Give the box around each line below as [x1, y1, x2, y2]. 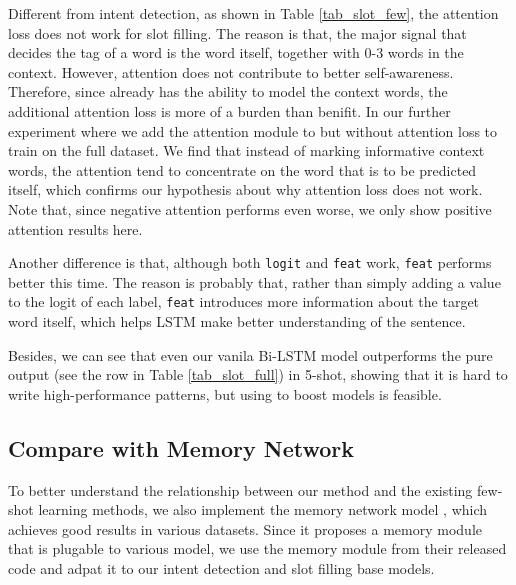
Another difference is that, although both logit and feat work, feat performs [8, 252, 492, 273]
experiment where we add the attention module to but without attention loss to [8, 120, 498, 141]
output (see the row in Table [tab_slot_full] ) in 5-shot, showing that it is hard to [8, 364, 508, 385]
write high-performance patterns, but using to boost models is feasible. [8, 383, 442, 404]
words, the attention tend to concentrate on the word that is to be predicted [8, 159, 477, 180]
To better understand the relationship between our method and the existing [8, 479, 473, 500]
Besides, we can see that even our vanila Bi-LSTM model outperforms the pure [8, 344, 493, 365]
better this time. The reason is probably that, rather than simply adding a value [8, 271, 501, 292]
